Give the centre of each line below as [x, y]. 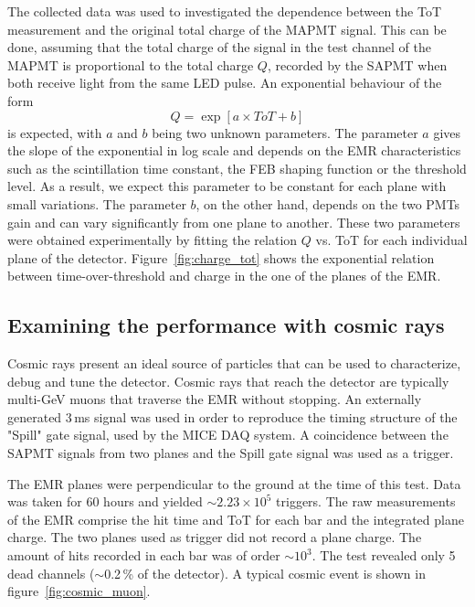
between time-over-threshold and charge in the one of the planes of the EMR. [224, 276]
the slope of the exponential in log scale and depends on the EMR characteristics [234, 150]
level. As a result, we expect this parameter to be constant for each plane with [227, 186]
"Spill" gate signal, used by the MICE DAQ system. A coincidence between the [228, 435]
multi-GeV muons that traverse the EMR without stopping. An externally [215, 399]
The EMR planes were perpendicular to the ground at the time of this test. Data [234, 483]
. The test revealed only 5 [384, 555]
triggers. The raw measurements [366, 501]
